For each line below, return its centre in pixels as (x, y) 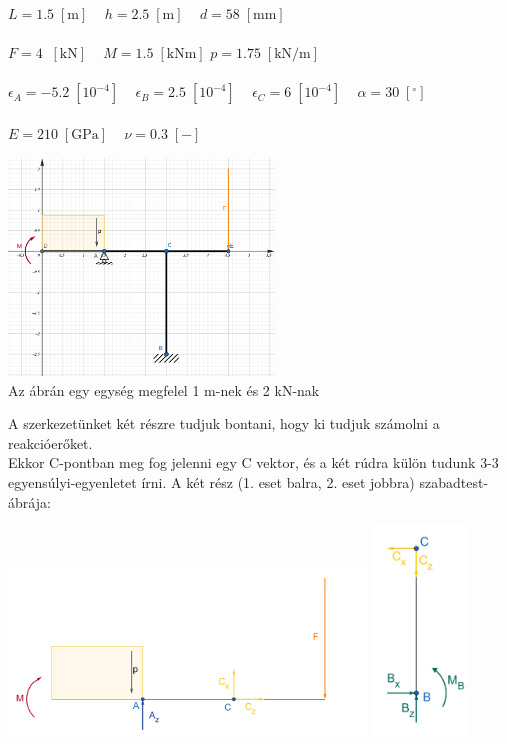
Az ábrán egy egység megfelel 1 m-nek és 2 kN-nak (164, 389)
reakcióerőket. (50, 442)
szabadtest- (454, 482)
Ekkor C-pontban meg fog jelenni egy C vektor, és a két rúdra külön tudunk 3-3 (253, 462)
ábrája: (29, 501)
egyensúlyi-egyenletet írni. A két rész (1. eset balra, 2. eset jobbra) (211, 482)
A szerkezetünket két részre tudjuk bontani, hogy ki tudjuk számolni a (224, 423)
